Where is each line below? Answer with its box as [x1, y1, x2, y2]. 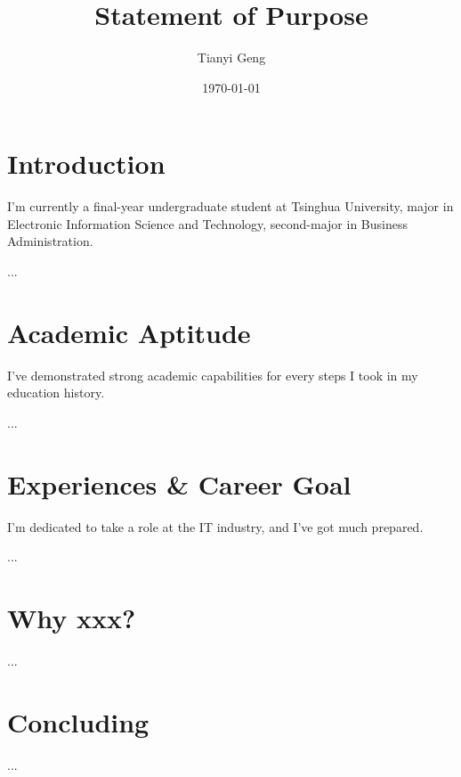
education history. [7, 383, 105, 402]
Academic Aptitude [7, 314, 251, 350]
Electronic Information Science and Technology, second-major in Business [7, 214, 408, 233]
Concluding [7, 703, 150, 740]
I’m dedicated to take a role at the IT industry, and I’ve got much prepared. [7, 517, 424, 536]
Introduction [7, 145, 166, 182]
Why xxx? [7, 600, 136, 636]
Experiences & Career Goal [7, 465, 352, 502]
